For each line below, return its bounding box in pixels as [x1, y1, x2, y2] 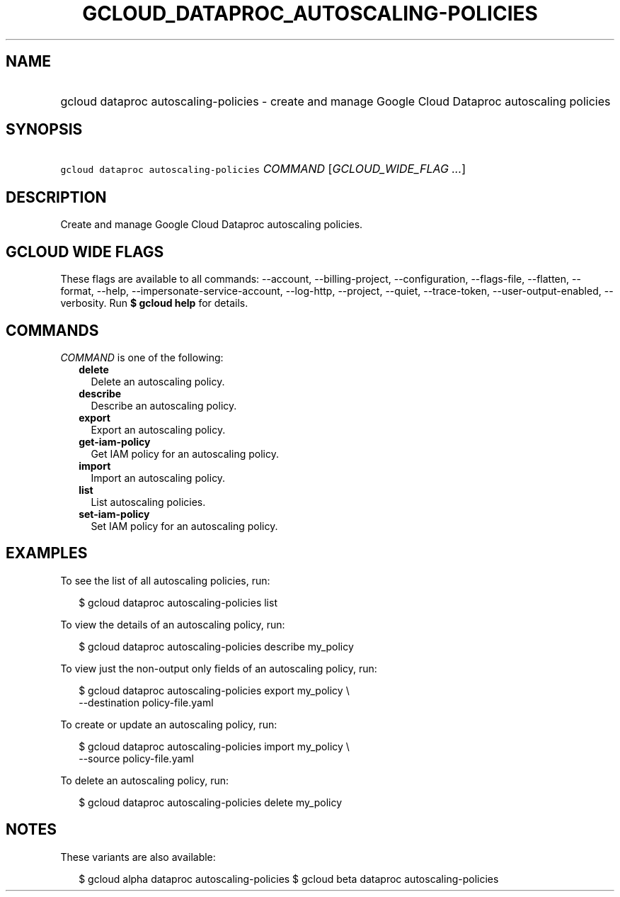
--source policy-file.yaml [79, 752, 194, 765]
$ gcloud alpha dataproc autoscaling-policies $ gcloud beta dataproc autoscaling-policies [79, 872, 499, 885]
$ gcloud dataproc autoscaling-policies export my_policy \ [79, 684, 350, 696]
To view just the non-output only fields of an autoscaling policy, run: [60, 662, 377, 675]
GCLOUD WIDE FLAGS [6, 242, 164, 261]
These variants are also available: [60, 850, 216, 863]
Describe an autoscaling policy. [91, 399, 237, 412]
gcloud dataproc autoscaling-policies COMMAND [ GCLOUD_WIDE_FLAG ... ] [60, 162, 466, 176]
